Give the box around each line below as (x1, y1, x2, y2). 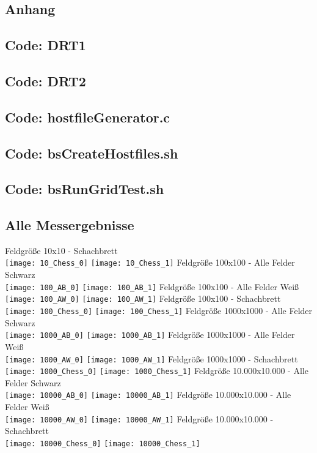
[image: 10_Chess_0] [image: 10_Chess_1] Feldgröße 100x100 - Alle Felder (5, 256, 295, 269)
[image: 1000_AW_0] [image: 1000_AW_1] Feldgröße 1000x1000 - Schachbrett (5, 352, 298, 365)
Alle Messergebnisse (5, 215, 134, 234)
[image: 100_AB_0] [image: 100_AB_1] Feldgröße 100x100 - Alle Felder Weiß (5, 280, 299, 293)
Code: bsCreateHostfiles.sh (5, 143, 178, 162)
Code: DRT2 (5, 71, 86, 90)
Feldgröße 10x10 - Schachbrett (5, 244, 118, 256)
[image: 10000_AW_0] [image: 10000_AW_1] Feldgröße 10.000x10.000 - (5, 412, 274, 425)
